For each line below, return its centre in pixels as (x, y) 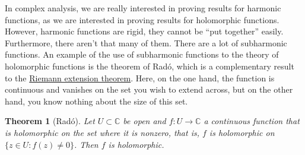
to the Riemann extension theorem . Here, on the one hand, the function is (140, 77)
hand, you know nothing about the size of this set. (96, 101)
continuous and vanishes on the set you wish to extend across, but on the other (149, 89)
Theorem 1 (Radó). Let (50, 121)
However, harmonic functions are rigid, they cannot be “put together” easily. (144, 31)
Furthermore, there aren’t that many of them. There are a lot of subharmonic (146, 42)
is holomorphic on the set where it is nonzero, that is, (102, 132)
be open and (144, 121)
